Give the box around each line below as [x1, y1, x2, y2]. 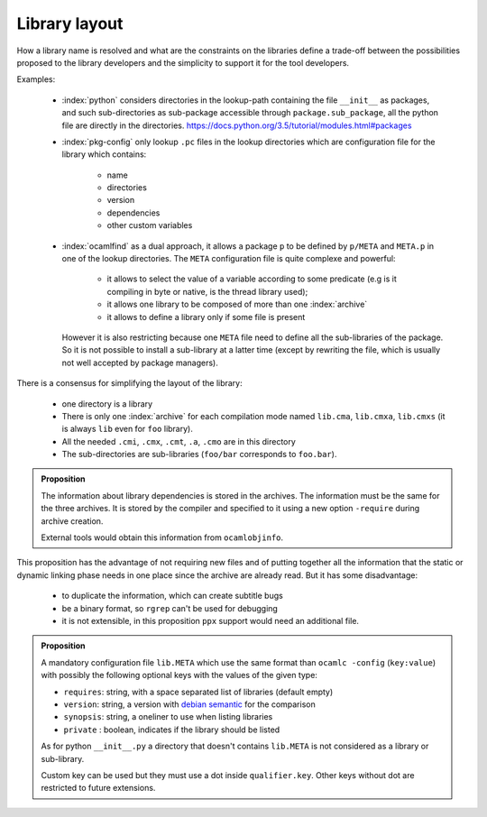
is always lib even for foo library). [61, 424, 193, 435]
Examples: [16, 74, 56, 85]
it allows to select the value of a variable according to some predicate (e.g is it [106, 273, 397, 284]
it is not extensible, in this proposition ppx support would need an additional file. [61, 616, 360, 626]
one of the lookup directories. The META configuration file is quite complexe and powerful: [61, 253, 396, 264]
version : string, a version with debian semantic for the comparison [63, 699, 316, 710]
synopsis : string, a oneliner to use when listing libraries [63, 711, 273, 722]
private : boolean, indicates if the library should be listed [63, 724, 280, 735]
